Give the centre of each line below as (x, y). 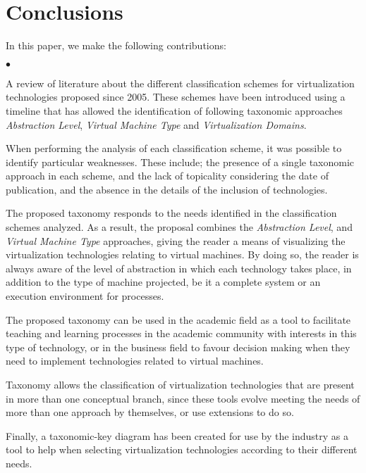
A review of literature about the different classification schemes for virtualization (180, 83)
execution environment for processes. (85, 296)
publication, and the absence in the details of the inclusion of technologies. (167, 189)
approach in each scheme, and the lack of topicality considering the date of (167, 176)
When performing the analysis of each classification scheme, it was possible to (174, 148)
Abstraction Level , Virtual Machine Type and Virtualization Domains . (156, 124)
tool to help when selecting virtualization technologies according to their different (182, 449)
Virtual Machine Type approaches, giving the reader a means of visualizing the (176, 240)
